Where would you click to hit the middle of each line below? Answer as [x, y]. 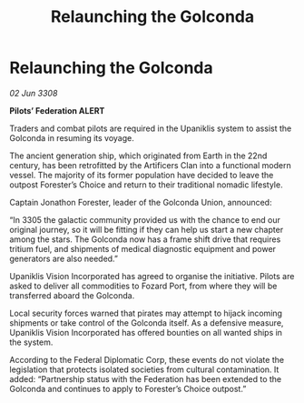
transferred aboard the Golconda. [72, 295]
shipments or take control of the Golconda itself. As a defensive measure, [147, 322]
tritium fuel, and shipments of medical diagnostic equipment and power [143, 248]
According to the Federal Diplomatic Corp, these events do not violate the [147, 359]
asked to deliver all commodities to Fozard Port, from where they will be [143, 286]
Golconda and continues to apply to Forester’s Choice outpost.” [128, 388]
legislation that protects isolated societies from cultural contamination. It [144, 369]
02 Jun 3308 [34, 93]
